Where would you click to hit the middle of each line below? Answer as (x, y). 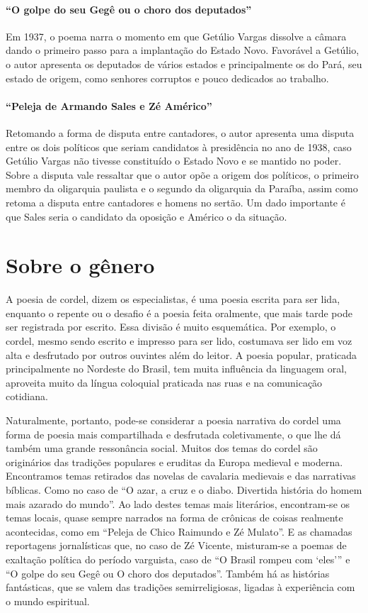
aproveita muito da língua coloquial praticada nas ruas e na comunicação (164, 382)
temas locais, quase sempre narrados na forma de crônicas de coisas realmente (174, 518)
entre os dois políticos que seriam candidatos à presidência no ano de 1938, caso (179, 147)
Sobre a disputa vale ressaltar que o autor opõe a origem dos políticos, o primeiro (182, 174)
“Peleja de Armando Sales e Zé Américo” (109, 105)
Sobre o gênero (80, 265)
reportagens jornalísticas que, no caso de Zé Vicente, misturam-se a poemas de (176, 545)
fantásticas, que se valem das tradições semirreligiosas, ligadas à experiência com (180, 587)
